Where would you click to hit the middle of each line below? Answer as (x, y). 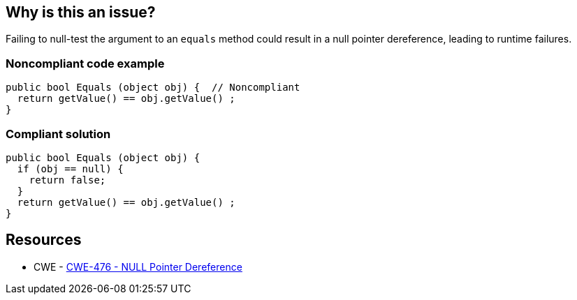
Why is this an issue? (81, 12)
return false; (67, 180)
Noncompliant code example (85, 63)
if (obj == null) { (70, 168)
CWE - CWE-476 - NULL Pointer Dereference (138, 267)
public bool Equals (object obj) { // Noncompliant (153, 88)
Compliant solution (58, 134)
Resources (44, 240)
